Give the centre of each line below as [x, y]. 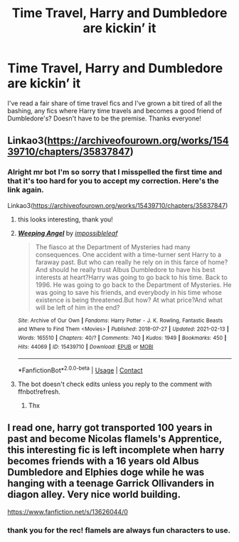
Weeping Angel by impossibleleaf [68, 233]
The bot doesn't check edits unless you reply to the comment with [115, 384]
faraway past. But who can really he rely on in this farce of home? [132, 262]
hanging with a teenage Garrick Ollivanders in [111, 483]
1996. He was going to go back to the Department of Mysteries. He [133, 285]
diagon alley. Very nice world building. [94, 495]
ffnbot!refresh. [39, 391]
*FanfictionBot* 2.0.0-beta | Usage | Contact [80, 370]
